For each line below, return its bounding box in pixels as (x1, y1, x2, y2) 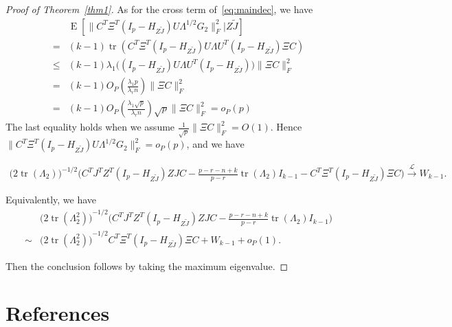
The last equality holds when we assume (5, 120, 175, 134)
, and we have (186, 137, 245, 151)
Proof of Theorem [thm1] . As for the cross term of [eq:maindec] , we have (5, 2, 313, 16)
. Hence (270, 120, 302, 134)
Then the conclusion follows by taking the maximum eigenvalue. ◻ (5, 258, 289, 273)
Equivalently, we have (5, 192, 97, 207)
